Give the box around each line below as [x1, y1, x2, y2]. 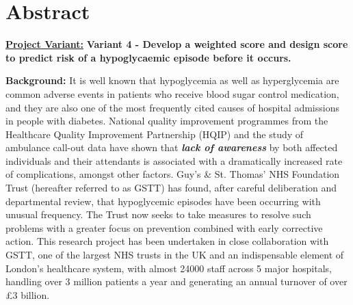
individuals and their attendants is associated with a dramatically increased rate [5, 153, 343, 168]
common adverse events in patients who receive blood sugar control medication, [5, 86, 339, 101]
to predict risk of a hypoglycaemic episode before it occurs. [5, 50, 291, 64]
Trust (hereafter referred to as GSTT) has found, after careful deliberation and [5, 181, 337, 195]
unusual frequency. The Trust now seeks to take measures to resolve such [5, 207, 311, 222]
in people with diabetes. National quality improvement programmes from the [5, 114, 328, 128]
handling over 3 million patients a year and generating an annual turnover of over [5, 274, 348, 289]
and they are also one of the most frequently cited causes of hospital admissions [5, 100, 339, 114]
